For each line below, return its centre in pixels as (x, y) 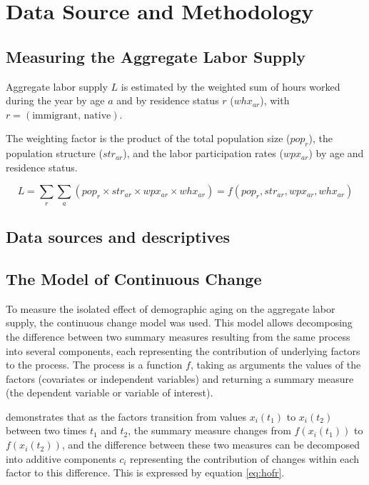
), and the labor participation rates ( (203, 153)
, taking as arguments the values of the (276, 365)
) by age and (336, 153)
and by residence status (168, 100)
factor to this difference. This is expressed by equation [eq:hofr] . (145, 472)
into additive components (61, 458)
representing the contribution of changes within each (245, 458)
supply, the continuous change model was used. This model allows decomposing (179, 322)
